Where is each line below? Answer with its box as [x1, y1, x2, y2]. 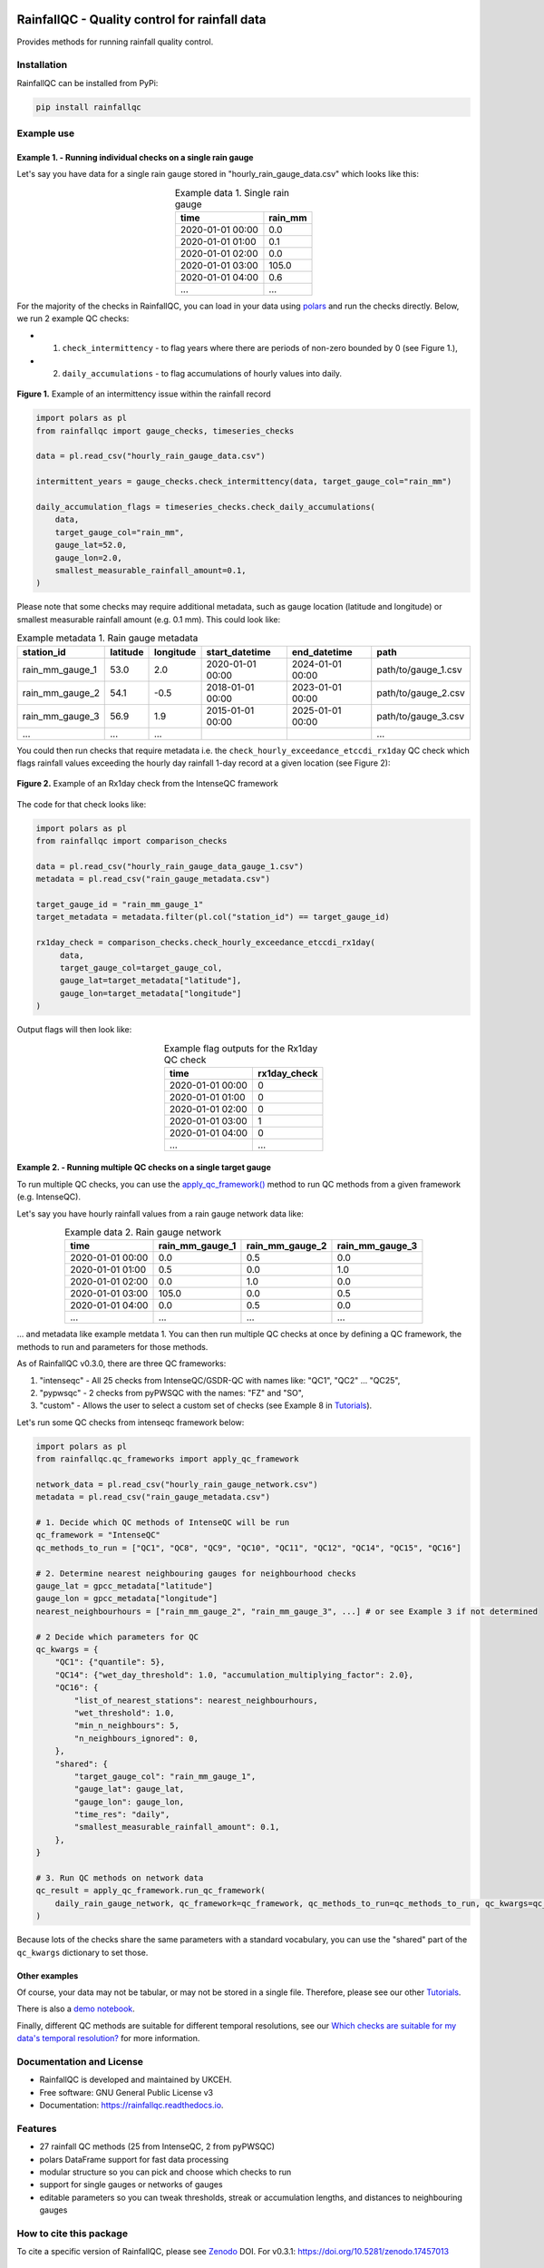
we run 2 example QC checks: [16, 313, 130, 324]
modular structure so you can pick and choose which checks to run [39, 2166, 292, 2177]
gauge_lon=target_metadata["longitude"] [59, 988, 242, 998]
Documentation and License [16, 2055, 144, 2068]
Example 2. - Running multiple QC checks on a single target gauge [16, 1162, 271, 1173]
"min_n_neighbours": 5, [73, 1720, 180, 1731]
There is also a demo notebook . [16, 2003, 135, 2014]
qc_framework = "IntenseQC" [35, 1530, 160, 1540]
